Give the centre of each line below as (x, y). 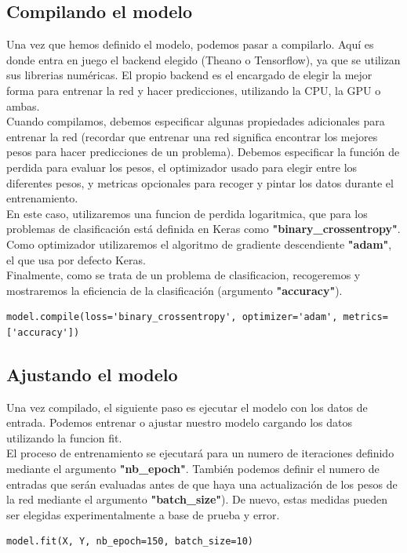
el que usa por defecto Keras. (76, 259)
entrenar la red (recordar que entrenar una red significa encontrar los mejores (192, 136)
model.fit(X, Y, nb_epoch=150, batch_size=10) (130, 542)
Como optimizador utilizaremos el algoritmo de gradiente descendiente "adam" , (199, 244)
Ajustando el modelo (92, 374)
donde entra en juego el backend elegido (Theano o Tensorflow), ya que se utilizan (203, 59)
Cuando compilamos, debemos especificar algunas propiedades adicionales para (196, 121)
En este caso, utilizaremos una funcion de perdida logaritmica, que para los (187, 213)
